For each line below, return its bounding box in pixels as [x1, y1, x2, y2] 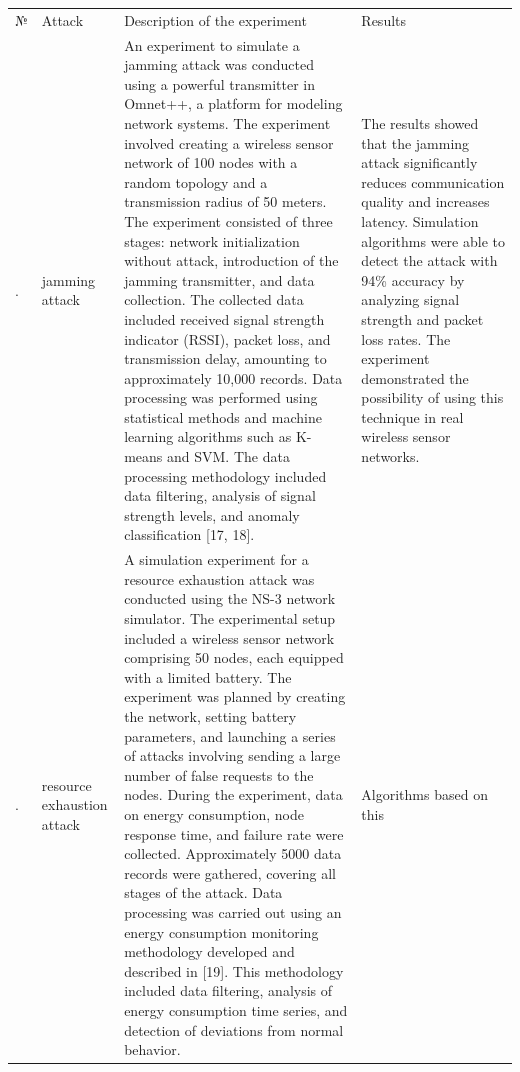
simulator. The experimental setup [124, 608, 336, 629]
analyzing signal [361, 289, 460, 310]
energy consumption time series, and [124, 999, 348, 1020]
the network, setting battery [124, 706, 297, 727]
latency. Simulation [361, 210, 479, 231]
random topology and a [124, 171, 268, 192]
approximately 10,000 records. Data [124, 367, 343, 388]
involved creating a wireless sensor [124, 132, 334, 153]
